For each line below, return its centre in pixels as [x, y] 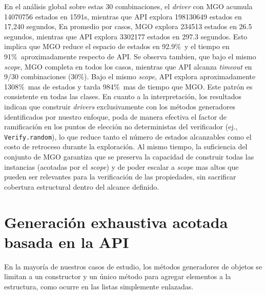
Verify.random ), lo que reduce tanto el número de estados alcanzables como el [128, 136]
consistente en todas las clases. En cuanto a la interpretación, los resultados [123, 96]
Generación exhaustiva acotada [116, 222]
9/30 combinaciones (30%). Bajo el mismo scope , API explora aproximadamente [130, 76]
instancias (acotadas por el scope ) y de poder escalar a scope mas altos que [121, 166]
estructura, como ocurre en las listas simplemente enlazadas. [99, 286]
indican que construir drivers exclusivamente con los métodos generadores [120, 106]
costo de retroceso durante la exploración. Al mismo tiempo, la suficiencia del [126, 146]
